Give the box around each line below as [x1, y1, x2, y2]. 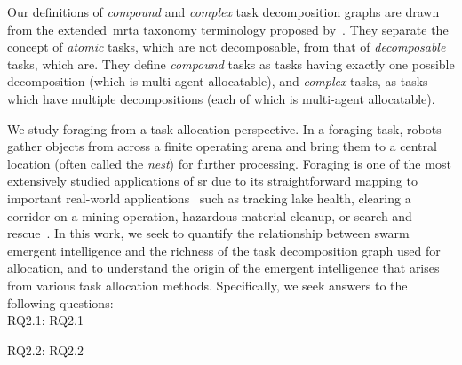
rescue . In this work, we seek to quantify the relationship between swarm [7, 224, 410, 242]
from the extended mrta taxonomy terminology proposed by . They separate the [7, 20, 449, 38]
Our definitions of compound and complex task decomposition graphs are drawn [7, 3, 440, 20]
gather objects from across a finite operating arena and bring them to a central [7, 137, 437, 155]
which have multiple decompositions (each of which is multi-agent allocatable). [7, 89, 435, 107]
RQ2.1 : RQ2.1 [7, 311, 84, 329]
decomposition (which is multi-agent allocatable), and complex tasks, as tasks [7, 72, 428, 91]
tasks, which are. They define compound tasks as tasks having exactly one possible [7, 54, 455, 73]
